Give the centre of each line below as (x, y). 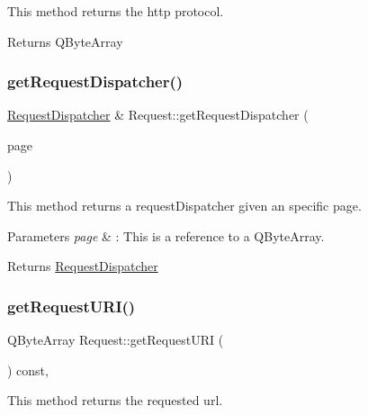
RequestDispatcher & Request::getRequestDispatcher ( (158, 115)
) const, (28, 370)
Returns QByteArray (65, 41)
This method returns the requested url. (115, 400)
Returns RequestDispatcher (83, 266)
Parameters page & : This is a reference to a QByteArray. (166, 235)
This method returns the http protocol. (116, 11)
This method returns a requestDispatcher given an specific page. (184, 206)
